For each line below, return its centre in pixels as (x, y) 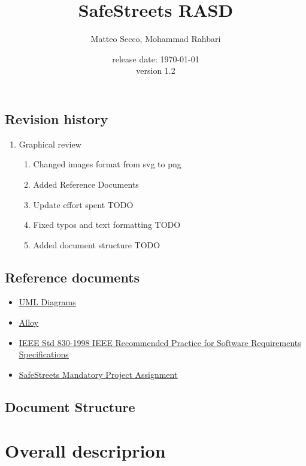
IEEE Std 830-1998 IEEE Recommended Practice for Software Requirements (160, 342)
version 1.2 (156, 70)
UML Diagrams (47, 302)
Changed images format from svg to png (107, 164)
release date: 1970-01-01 (156, 58)
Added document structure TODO (97, 244)
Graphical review (50, 144)
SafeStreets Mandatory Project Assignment (98, 374)
